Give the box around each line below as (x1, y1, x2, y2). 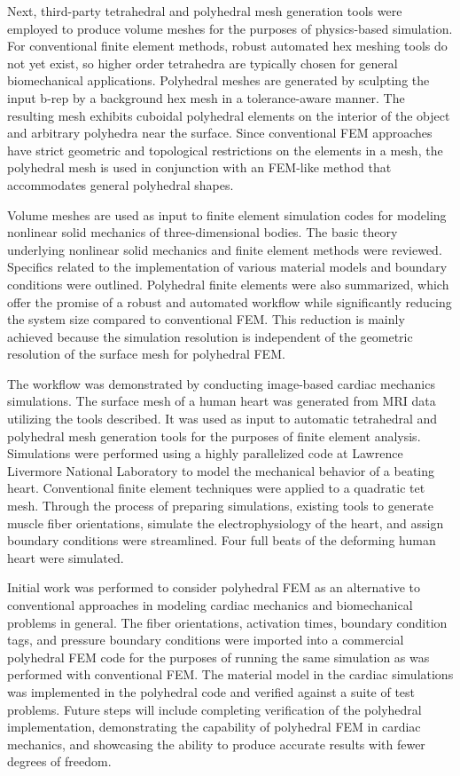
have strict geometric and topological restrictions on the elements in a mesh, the (7, 140, 443, 159)
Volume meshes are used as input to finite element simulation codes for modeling (7, 205, 447, 224)
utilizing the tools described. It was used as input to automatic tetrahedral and (7, 409, 438, 428)
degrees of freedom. (7, 752, 112, 771)
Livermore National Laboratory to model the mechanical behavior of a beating (7, 461, 435, 479)
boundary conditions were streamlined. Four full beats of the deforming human (7, 531, 436, 550)
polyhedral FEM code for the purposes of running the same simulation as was (7, 647, 430, 666)
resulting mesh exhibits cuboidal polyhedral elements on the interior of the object (7, 106, 450, 124)
